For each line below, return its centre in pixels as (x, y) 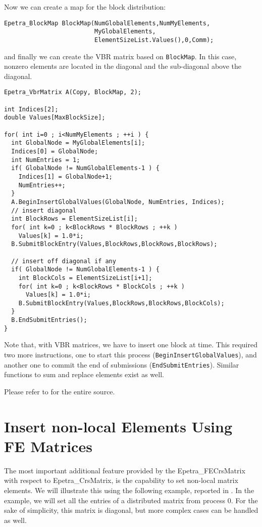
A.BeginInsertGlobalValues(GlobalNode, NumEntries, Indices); (118, 202)
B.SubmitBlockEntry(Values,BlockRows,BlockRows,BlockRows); (114, 244)
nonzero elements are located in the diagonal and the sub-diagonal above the (123, 66)
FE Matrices (48, 446)
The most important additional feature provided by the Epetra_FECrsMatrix (125, 470)
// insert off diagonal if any (64, 261)
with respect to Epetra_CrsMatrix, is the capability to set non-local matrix (121, 480)
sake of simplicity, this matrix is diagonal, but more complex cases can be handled (131, 510)
